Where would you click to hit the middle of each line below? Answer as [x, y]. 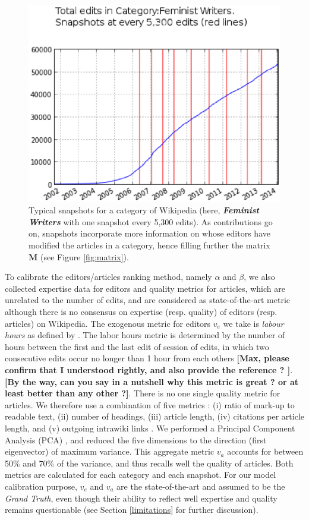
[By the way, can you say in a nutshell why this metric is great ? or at [152, 381]
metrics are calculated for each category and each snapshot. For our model [141, 475]
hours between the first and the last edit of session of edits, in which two [137, 346]
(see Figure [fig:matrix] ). [84, 256]
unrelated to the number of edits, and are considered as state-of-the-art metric [148, 300]
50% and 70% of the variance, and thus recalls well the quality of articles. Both [149, 463]
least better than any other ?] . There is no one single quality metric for [143, 393]
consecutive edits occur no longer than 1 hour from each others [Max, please [147, 358]
